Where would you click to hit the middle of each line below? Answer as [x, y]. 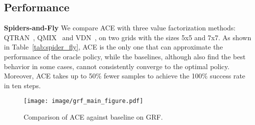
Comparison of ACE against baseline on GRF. [93, 117]
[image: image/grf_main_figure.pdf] [84, 101]
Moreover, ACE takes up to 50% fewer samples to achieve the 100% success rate [125, 76]
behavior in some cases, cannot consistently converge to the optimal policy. [117, 66]
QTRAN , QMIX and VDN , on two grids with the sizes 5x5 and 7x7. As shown [128, 37]
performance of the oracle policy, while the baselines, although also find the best [125, 56]
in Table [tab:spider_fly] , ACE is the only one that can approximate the [113, 47]
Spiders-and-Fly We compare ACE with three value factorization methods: [120, 28]
